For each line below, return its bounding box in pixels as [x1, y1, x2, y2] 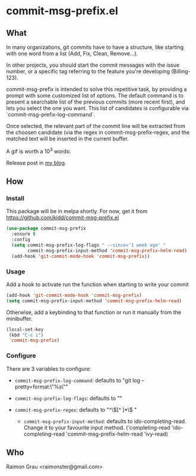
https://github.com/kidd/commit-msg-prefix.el [6, 214, 119, 221]
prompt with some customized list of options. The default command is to [6, 92, 184, 99]
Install [6, 194, 25, 202]
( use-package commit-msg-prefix [6, 226, 86, 231]
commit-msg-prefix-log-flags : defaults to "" [14, 394, 123, 402]
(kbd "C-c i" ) [8, 332, 44, 338]
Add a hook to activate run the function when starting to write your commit [6, 281, 189, 288]
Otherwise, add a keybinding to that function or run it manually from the [6, 308, 182, 316]
